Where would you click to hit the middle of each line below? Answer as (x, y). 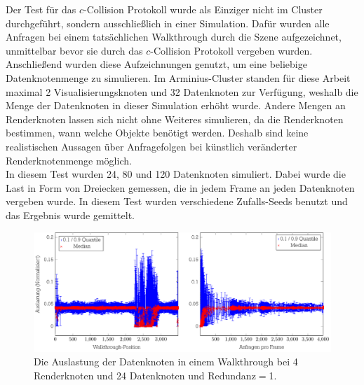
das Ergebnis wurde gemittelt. (70, 215)
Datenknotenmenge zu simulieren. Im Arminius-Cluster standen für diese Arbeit (178, 77)
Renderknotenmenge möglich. (69, 160)
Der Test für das (41, 9)
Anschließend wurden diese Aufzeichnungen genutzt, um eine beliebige (156, 64)
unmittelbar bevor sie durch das (74, 50)
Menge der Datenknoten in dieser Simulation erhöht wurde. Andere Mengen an (176, 105)
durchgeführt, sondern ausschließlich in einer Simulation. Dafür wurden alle (168, 23)
